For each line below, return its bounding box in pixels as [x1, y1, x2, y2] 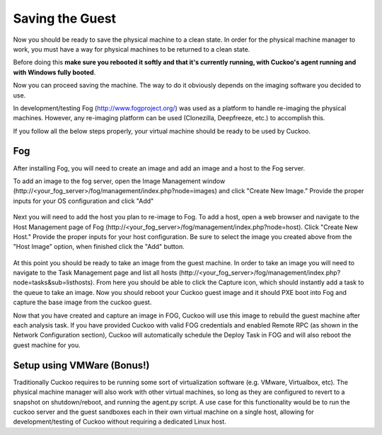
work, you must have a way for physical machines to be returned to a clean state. [13, 45, 250, 53]
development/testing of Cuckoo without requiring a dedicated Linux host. [13, 417, 226, 426]
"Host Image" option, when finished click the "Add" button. [13, 243, 185, 251]
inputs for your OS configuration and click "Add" [13, 197, 154, 205]
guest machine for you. [13, 340, 81, 349]
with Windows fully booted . [13, 68, 96, 76]
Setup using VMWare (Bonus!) [13, 359, 150, 371]
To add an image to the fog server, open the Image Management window [13, 177, 226, 185]
